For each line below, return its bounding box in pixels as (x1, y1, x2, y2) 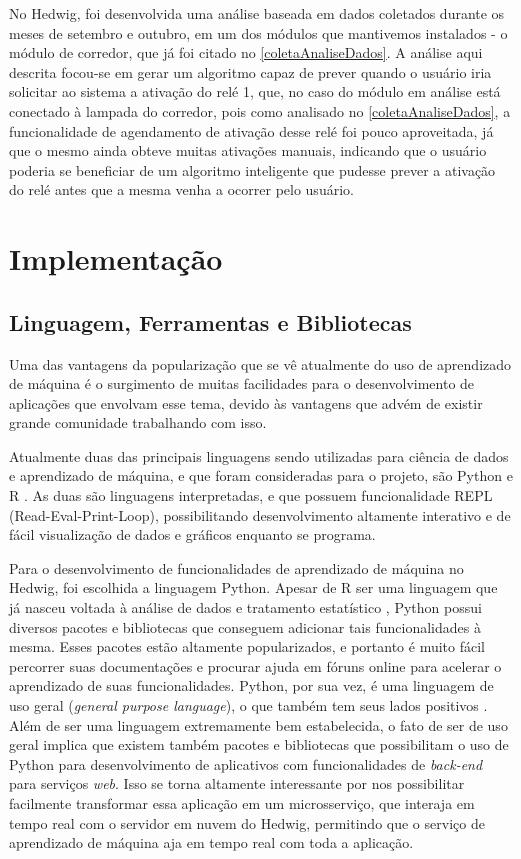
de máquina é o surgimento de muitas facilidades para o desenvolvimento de (9, 373, 475, 394)
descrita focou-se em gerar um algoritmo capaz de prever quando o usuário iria (9, 61, 492, 82)
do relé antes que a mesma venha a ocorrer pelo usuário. (9, 179, 354, 200)
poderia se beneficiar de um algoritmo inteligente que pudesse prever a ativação (9, 159, 496, 180)
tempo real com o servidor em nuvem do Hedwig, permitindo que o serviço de (9, 812, 485, 833)
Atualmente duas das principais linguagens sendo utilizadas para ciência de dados (9, 445, 509, 466)
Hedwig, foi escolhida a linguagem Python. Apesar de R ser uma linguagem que (9, 577, 498, 598)
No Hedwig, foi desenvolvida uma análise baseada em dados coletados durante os (9, 3, 505, 23)
